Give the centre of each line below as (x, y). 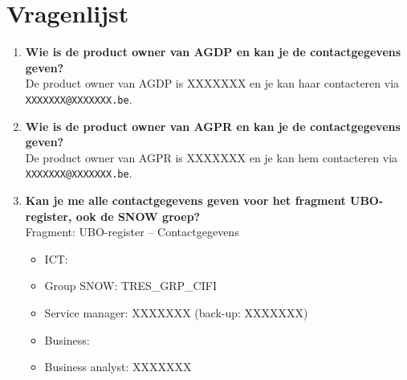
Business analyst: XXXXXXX (118, 367)
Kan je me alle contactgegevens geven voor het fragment (185, 200)
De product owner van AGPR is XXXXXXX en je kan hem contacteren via (212, 157)
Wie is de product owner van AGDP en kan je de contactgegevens (213, 52)
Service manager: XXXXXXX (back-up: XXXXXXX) (176, 312)
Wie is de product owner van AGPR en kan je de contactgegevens (213, 126)
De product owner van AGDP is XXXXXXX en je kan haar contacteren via (212, 83)
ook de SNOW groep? (138, 216)
